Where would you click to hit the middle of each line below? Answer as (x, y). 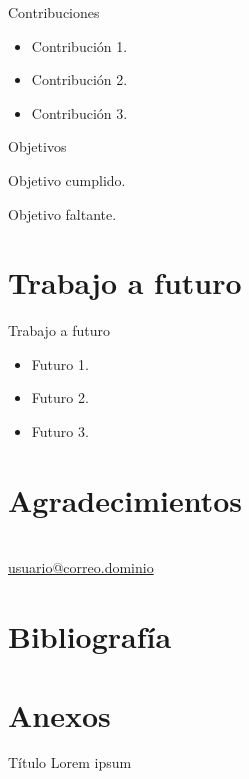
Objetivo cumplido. (67, 179)
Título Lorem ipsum (70, 762)
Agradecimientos (125, 499)
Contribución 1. (79, 45)
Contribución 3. (79, 112)
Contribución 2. (79, 79)
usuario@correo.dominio (81, 567)
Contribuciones (54, 12)
